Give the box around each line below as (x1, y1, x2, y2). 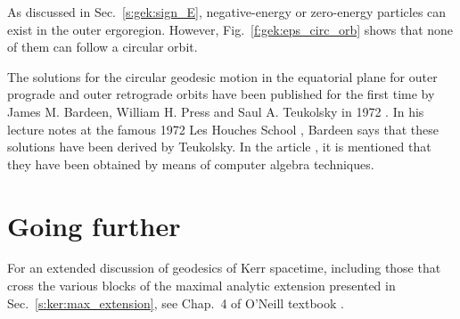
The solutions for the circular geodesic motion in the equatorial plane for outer (7, 67, 438, 86)
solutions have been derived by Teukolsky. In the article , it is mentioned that (7, 137, 431, 156)
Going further (7, 207, 181, 243)
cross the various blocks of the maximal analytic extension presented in (7, 276, 396, 295)
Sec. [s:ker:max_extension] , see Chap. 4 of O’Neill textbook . (7, 293, 344, 312)
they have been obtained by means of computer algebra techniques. (7, 154, 374, 173)
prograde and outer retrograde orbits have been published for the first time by (7, 85, 435, 103)
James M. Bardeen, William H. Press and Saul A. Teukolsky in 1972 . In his (7, 102, 424, 120)
